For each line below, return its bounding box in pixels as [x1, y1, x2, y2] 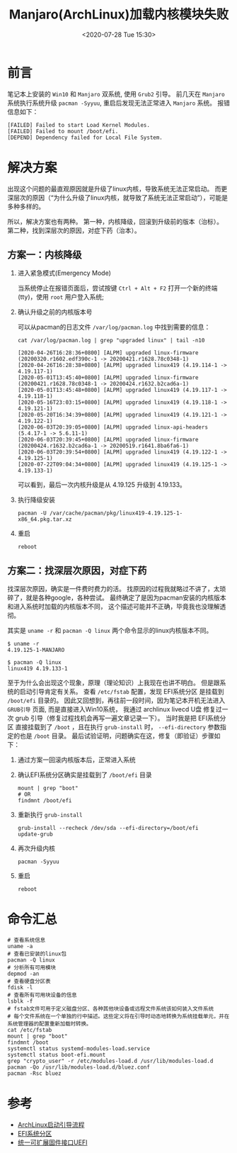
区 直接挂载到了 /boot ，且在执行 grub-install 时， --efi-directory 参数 [7, 723, 221, 731]
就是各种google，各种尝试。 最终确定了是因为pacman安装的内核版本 [25, 593, 226, 602]
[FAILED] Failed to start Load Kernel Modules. [7, 121, 151, 128]
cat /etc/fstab [7, 1027, 52, 1034]
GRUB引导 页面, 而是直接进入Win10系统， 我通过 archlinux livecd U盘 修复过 [7, 705, 223, 714]
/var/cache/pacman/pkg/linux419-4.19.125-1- [49, 510, 183, 517]
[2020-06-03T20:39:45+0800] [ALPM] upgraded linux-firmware [17, 437, 199, 444]
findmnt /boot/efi [17, 797, 72, 804]
